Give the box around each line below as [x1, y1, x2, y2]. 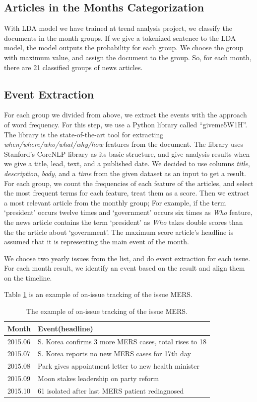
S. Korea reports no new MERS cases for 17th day [38, 348, 191, 359]
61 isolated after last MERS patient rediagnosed [38, 385, 184, 396]
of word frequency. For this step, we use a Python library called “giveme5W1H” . [4, 119, 248, 129]
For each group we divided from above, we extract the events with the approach [4, 109, 247, 120]
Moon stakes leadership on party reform [38, 373, 159, 384]
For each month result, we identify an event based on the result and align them [4, 263, 245, 273]
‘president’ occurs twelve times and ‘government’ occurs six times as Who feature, [4, 207, 253, 217]
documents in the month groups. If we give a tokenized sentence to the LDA [4, 32, 236, 43]
